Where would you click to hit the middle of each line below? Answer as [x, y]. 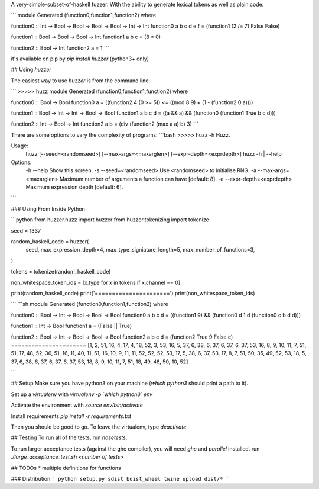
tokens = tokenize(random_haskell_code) [61, 272]
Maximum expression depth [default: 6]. [74, 187]
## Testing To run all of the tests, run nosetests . [69, 437]
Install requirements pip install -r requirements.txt [71, 416]
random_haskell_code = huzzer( [50, 241]
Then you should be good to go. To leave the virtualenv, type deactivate [99, 427]
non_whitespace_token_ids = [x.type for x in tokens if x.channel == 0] [96, 282]
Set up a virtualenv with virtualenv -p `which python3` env [82, 394]
